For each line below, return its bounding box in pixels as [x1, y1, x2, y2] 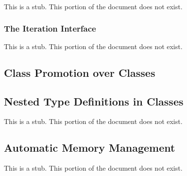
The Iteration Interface [4, 22, 96, 34]
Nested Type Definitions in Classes [4, 93, 184, 108]
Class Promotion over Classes [4, 65, 155, 80]
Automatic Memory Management [4, 140, 175, 155]
